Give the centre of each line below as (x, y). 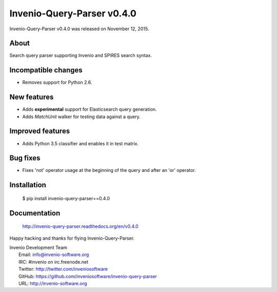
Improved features (40, 131)
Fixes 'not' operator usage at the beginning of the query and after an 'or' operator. (109, 170)
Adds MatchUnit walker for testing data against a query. (81, 116)
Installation (28, 185)
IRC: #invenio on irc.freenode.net (54, 262)
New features (32, 97)
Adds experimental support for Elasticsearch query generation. (90, 109)
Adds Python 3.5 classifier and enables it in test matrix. (80, 143)
